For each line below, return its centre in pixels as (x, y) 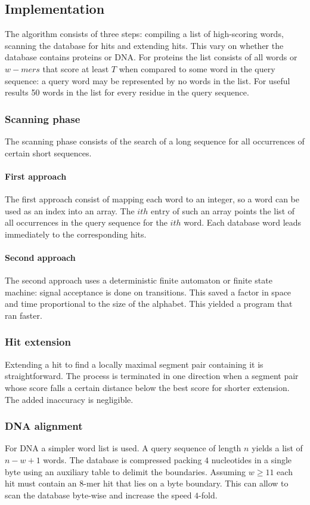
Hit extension (38, 342)
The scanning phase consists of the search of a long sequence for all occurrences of (155, 141)
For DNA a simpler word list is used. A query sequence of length (123, 448)
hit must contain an (41, 483)
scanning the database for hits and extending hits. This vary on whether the (144, 45)
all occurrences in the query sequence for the (86, 222)
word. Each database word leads (243, 222)
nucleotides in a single (252, 459)
